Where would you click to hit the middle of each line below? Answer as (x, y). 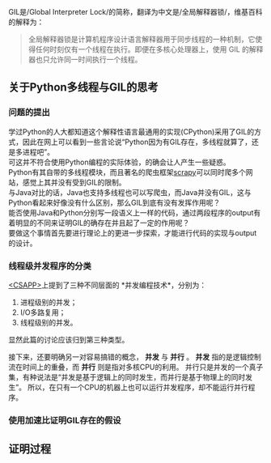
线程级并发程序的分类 (50, 265)
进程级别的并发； (49, 302)
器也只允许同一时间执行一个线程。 (85, 59)
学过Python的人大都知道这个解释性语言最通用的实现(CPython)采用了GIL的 (131, 131)
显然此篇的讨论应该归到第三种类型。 (69, 339)
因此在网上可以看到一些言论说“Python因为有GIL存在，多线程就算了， (137, 142)
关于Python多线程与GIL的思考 (83, 87)
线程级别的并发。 (49, 322)
